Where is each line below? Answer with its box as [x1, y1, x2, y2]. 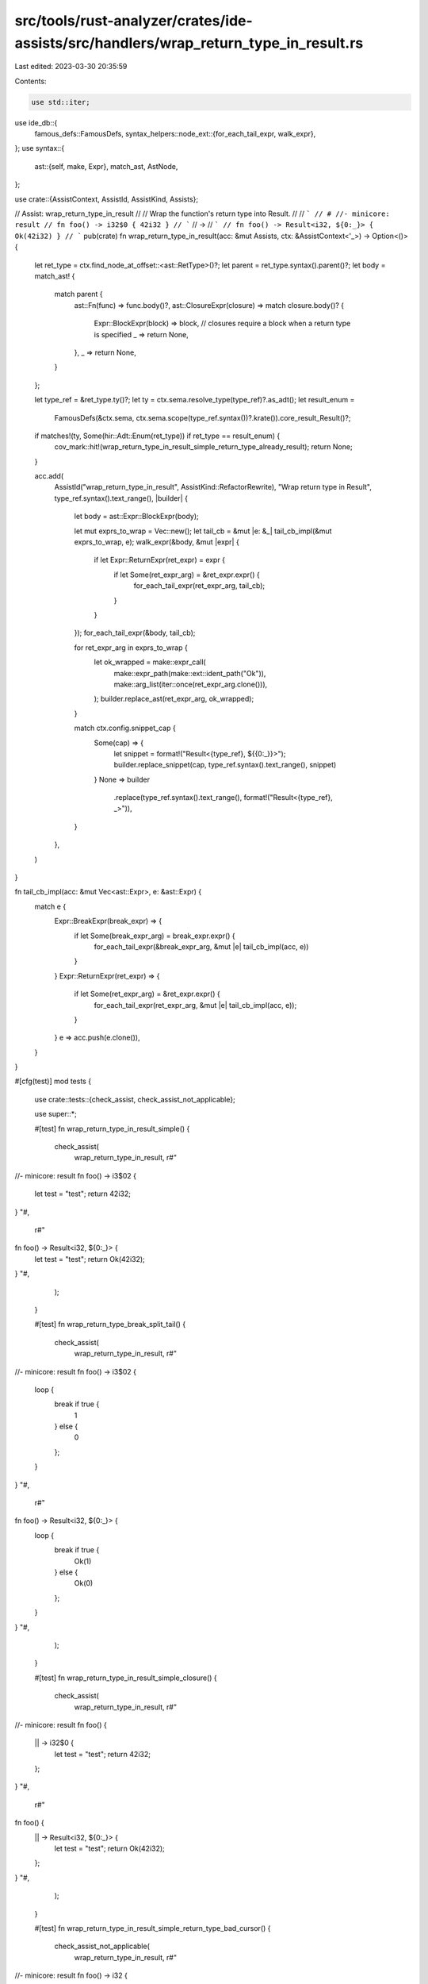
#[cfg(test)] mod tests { [14, 1076, 91, 1086]
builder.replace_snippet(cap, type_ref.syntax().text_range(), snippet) [113, 760, 337, 770]
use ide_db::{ [14, 117, 58, 127]
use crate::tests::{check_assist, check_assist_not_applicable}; [34, 1094, 235, 1104]
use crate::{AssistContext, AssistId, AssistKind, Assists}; [14, 194, 198, 204]
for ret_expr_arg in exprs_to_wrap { [74, 643, 188, 652]
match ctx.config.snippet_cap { [74, 723, 176, 733]
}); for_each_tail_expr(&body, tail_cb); [74, 628, 196, 638]
